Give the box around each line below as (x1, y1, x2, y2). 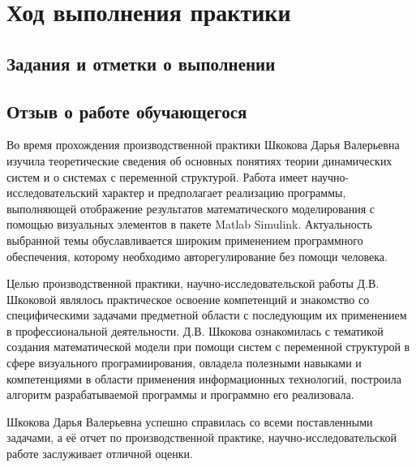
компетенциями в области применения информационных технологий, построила (6, 370, 401, 387)
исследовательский (6, 184, 99, 201)
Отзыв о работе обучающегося (6, 98, 247, 123)
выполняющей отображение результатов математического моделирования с (6, 199, 375, 216)
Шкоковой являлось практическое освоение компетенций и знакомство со (6, 290, 370, 307)
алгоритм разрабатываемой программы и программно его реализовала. (6, 386, 354, 403)
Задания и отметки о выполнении (6, 50, 276, 75)
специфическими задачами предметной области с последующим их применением (6, 306, 407, 323)
